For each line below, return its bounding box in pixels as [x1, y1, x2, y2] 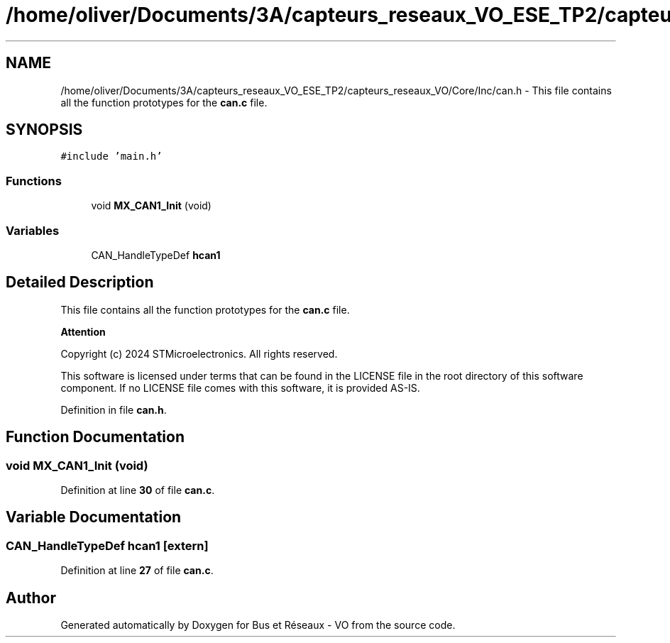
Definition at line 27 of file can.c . [60, 564, 214, 577]
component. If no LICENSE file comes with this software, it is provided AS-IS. [60, 381, 420, 394]
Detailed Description [6, 273, 154, 292]
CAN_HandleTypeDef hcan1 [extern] [6, 538, 209, 553]
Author [6, 588, 56, 607]
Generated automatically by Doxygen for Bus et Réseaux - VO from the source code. [60, 619, 456, 632]
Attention [60, 325, 106, 338]
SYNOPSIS [6, 121, 83, 139]
